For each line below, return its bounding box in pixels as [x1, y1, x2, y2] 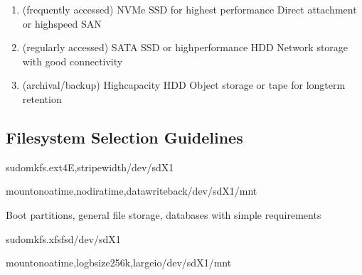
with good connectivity [22, 53, 123, 68]
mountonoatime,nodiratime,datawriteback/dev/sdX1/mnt [6, 183, 257, 198]
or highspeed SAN [22, 16, 102, 31]
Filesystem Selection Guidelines [6, 126, 243, 148]
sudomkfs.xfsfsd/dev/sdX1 [6, 231, 121, 246]
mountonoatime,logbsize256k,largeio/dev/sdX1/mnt [6, 255, 232, 270]
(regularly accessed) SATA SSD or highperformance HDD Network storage [22, 40, 348, 55]
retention [22, 91, 62, 106]
